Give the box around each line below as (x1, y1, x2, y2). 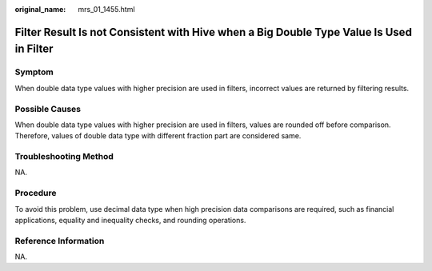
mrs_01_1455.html (78, 5, 135, 14)
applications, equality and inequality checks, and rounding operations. (14, 215, 246, 225)
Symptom (14, 66, 54, 78)
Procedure (14, 188, 57, 199)
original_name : (14, 5, 66, 14)
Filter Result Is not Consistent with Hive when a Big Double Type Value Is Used (14, 25, 412, 39)
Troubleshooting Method (14, 151, 114, 162)
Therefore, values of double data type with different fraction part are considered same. (14, 131, 302, 141)
